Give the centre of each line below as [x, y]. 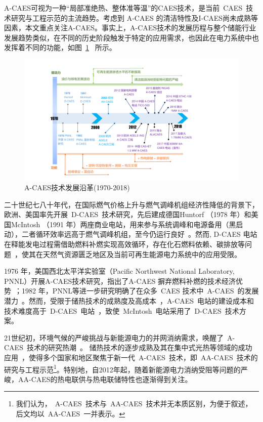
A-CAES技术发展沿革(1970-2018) [77, 187]
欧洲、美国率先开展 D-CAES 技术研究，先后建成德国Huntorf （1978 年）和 [128, 214]
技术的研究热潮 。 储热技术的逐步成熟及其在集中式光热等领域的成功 [139, 347]
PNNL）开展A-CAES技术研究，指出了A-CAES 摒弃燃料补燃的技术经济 [120, 281]
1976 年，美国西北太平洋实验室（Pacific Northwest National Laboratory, [119, 271]
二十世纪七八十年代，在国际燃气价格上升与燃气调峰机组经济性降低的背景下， [131, 204]
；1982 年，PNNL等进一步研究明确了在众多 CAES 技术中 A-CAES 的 [130, 291]
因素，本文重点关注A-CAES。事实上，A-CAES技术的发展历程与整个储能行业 [130, 28]
